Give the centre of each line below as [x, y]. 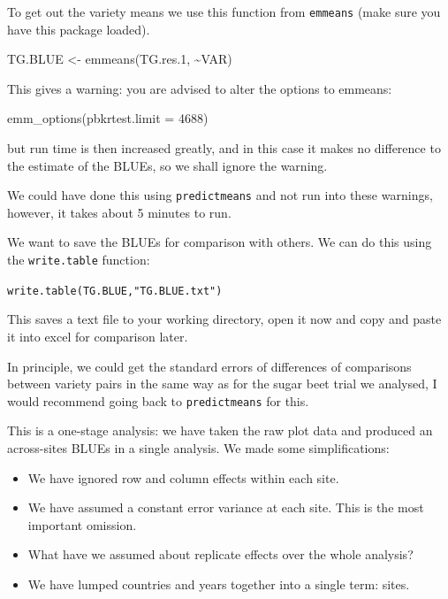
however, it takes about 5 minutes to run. [119, 212]
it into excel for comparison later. [98, 336]
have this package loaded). [79, 29]
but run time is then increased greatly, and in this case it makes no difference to [224, 148]
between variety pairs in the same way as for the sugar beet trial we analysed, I [222, 384]
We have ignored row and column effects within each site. [183, 477]
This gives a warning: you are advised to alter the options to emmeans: [200, 88]
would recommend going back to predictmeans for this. [158, 400]
